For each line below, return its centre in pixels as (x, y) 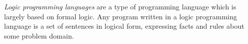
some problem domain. (39, 35)
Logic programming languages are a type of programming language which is (120, 6)
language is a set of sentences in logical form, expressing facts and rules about (124, 26)
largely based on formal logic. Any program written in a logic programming (120, 16)
